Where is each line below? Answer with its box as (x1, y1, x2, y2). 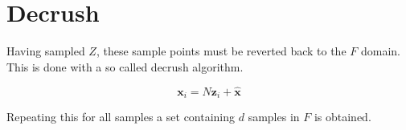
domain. (360, 43, 400, 59)
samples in (248, 108, 300, 124)
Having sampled (6, 43, 85, 59)
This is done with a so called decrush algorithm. (6, 58, 244, 75)
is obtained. (314, 108, 371, 124)
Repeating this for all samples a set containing (6, 108, 236, 124)
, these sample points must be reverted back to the (96, 43, 347, 59)
